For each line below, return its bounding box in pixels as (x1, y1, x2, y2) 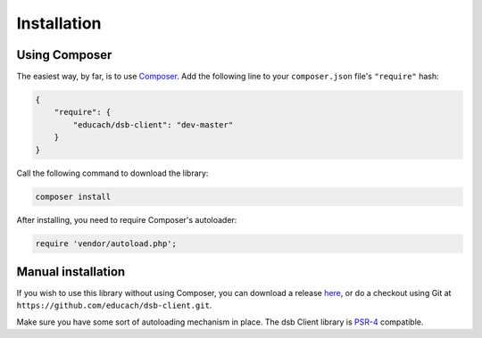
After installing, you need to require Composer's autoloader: (16, 214, 237, 225)
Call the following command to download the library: (16, 168, 209, 178)
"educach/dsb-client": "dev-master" (72, 120, 234, 129)
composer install (35, 192, 112, 202)
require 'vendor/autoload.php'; (35, 238, 178, 249)
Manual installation (16, 264, 126, 279)
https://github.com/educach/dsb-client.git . (16, 300, 212, 311)
